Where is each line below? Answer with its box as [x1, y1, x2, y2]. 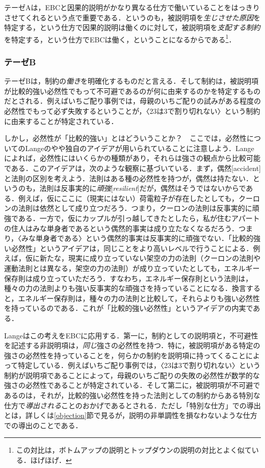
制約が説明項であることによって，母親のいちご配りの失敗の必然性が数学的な [4, 370, 260, 380]
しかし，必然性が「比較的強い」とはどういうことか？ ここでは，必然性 [4, 133, 247, 143]
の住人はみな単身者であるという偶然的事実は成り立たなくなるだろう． [4, 223, 238, 233]
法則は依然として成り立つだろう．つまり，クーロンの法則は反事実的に [18, 203, 252, 213]
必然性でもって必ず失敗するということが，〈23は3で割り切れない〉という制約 [4, 106, 260, 116]
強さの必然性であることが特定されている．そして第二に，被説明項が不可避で [4, 380, 260, 390]
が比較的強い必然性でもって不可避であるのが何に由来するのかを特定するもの [4, 85, 261, 96]
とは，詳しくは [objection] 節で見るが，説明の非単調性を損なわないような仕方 [4, 410, 257, 421]
